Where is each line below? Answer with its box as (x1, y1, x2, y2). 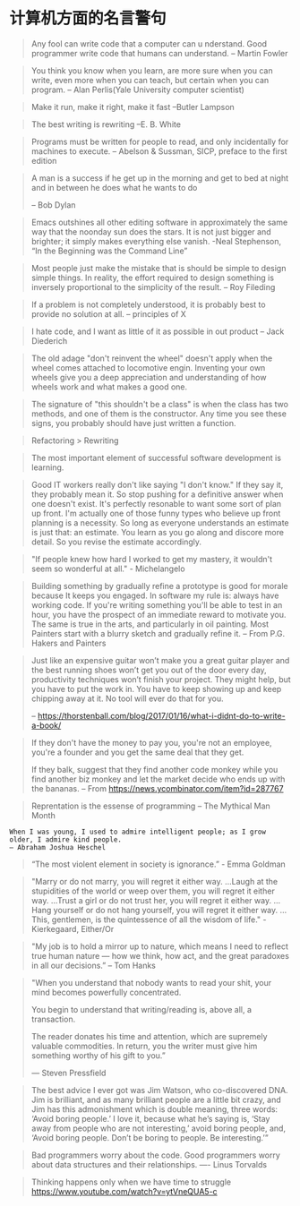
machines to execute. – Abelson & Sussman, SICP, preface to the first (30, 145, 287, 157)
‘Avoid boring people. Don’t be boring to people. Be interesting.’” (30, 1132, 269, 1142)
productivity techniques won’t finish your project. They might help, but (30, 673, 291, 685)
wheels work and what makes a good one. (30, 381, 188, 392)
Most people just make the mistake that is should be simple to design (30, 262, 287, 273)
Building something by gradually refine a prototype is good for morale (30, 580, 288, 591)
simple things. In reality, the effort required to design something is (30, 272, 275, 283)
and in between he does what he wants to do (30, 182, 198, 192)
